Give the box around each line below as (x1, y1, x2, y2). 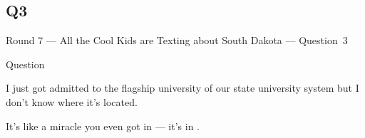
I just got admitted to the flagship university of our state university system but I (6, 80, 359, 95)
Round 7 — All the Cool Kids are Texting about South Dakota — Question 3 (6, 33, 348, 48)
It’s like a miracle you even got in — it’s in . (6, 118, 200, 133)
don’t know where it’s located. (6, 94, 138, 109)
